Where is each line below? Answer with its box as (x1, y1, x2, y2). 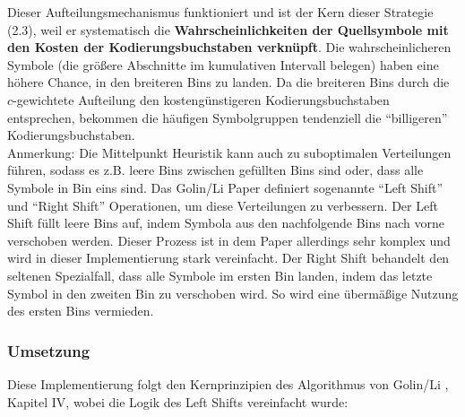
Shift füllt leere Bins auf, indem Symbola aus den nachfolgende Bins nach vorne (7, 213, 445, 232)
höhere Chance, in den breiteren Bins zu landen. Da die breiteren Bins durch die (7, 73, 450, 91)
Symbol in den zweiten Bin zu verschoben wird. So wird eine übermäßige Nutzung (7, 283, 459, 302)
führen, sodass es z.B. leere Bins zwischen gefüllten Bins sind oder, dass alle (7, 161, 424, 179)
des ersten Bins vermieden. (7, 301, 154, 320)
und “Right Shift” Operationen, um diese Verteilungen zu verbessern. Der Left (7, 195, 438, 214)
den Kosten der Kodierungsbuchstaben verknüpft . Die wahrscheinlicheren (7, 38, 452, 56)
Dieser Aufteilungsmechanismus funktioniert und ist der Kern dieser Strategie (7, 3, 434, 21)
